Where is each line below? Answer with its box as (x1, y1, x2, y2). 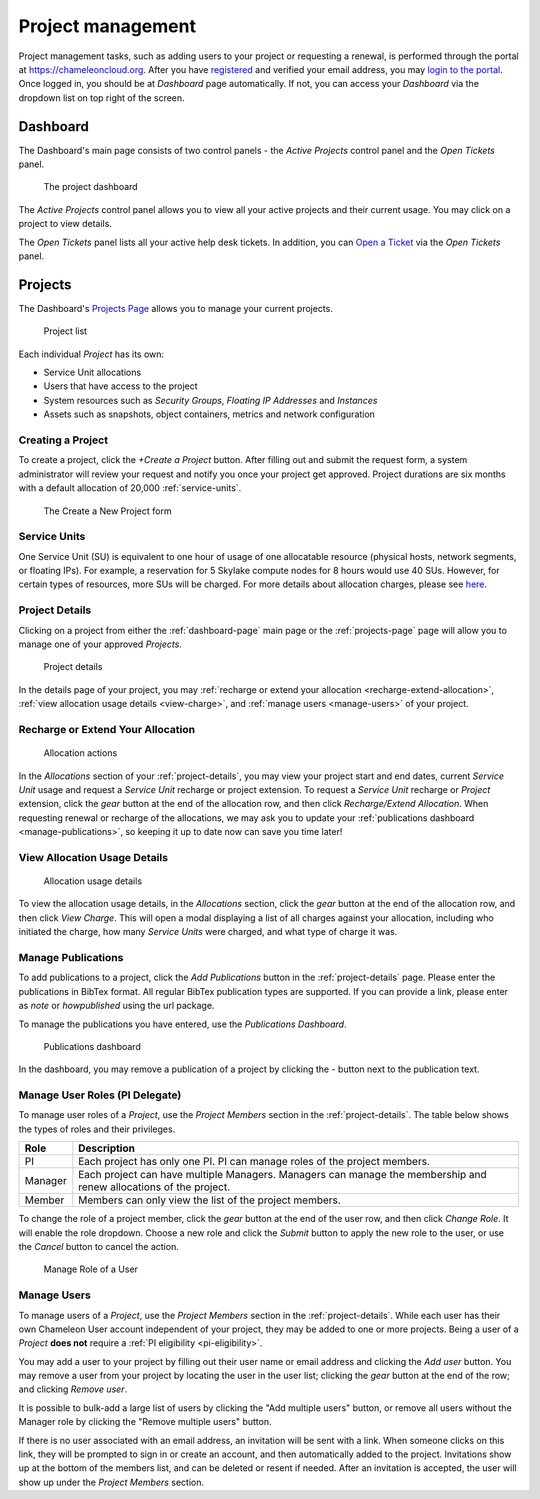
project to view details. (18, 218, 112, 230)
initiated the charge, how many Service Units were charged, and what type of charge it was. (18, 926, 398, 938)
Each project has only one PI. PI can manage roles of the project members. (78, 1155, 430, 1169)
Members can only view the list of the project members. (78, 1193, 342, 1207)
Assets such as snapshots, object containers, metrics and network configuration (43, 408, 375, 420)
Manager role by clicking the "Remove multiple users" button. (18, 1416, 272, 1428)
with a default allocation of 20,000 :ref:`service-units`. (18, 482, 242, 494)
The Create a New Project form (43, 505, 172, 517)
